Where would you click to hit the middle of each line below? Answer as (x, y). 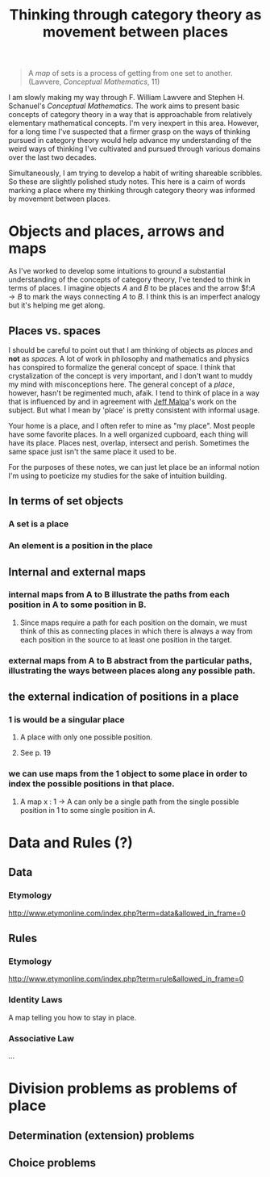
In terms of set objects (66, 501)
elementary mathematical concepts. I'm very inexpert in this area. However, (134, 124)
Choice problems (52, 1163)
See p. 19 (35, 753)
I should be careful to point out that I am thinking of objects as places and (131, 350)
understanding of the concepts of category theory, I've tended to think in (129, 279)
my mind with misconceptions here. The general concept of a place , (122, 384)
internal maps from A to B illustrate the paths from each (119, 595)
